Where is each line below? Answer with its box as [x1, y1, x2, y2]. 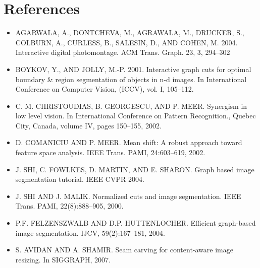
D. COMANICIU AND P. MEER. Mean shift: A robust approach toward [15, 137, 242, 148]
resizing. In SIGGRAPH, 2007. [15, 254, 111, 264]
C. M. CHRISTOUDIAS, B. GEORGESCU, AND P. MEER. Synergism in [15, 100, 247, 111]
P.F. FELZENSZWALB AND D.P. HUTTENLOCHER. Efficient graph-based [15, 218, 256, 228]
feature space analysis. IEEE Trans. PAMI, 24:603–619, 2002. [15, 147, 205, 158]
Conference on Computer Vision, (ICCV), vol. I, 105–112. [15, 84, 194, 94]
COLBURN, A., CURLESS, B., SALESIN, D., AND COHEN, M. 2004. [15, 37, 238, 47]
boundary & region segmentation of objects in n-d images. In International [15, 74, 247, 84]
